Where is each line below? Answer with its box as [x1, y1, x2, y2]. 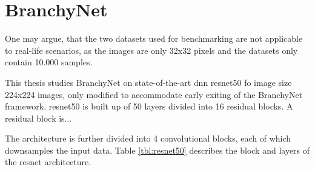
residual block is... [5, 111, 72, 124]
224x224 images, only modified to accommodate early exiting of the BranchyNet [5, 88, 303, 100]
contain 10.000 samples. [5, 56, 93, 68]
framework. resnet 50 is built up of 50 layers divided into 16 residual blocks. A [5, 100, 293, 113]
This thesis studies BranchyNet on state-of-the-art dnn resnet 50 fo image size [5, 76, 292, 88]
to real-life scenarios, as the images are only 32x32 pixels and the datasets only [5, 44, 298, 56]
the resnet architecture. [5, 155, 91, 168]
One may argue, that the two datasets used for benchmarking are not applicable [5, 32, 303, 45]
